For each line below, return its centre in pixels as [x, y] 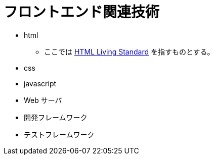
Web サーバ [43, 100]
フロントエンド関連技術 [82, 12]
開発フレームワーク [56, 117]
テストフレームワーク [59, 134]
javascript [40, 83]
